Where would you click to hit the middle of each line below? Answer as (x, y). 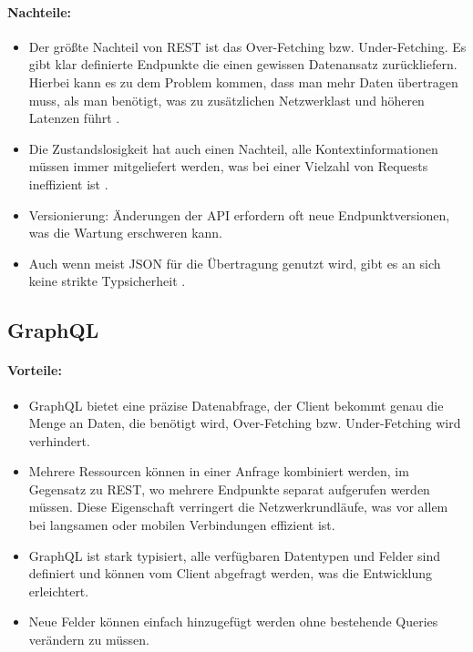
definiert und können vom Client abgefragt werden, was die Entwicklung (230, 573)
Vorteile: (35, 370)
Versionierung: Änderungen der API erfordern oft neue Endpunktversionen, (239, 214)
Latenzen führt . (74, 118)
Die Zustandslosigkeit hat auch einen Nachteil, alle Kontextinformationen (233, 148)
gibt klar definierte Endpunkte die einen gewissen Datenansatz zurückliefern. (243, 64)
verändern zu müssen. (89, 640)
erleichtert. (59, 591)
